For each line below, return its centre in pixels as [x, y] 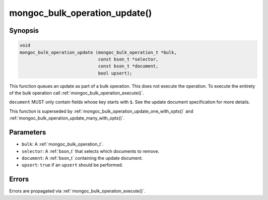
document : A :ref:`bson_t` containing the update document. [82, 158]
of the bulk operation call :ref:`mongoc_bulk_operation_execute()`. [77, 93]
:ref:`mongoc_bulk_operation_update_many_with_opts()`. [67, 118]
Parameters [28, 132]
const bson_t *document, [128, 66]
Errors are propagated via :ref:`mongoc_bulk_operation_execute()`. [77, 191]
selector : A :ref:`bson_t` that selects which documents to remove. [91, 151]
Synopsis [24, 31]
